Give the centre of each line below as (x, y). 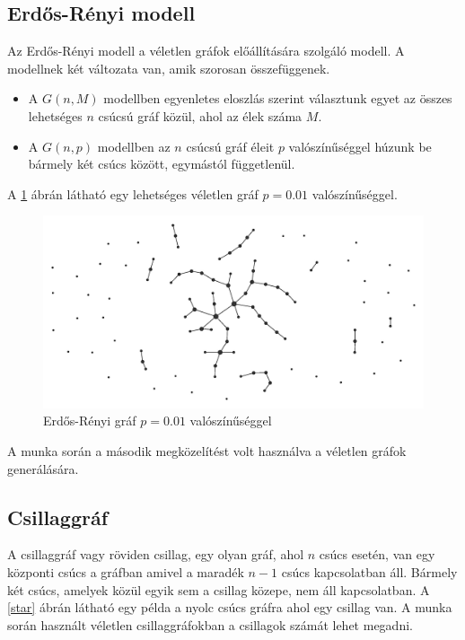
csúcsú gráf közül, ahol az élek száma (200, 115)
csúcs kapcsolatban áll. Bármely (369, 572)
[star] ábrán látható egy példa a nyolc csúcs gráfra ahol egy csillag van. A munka (230, 607)
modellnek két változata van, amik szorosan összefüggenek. (169, 68)
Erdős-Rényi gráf (90, 421)
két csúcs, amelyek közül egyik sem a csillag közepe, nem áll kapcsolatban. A (219, 589)
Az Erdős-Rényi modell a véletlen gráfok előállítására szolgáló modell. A (206, 51)
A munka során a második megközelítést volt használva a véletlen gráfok (207, 451)
